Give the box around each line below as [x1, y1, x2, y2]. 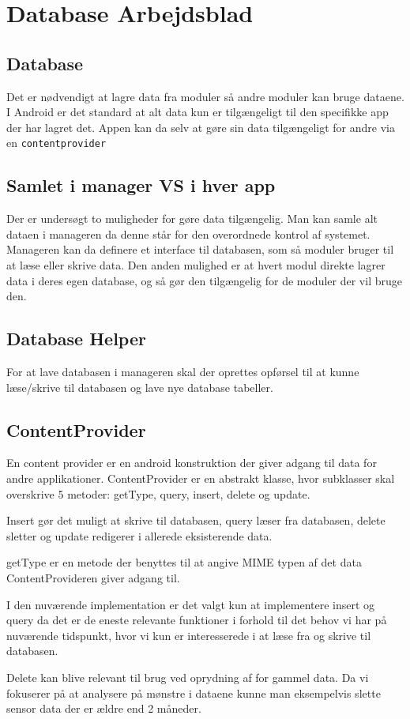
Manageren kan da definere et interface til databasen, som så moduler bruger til [6, 241, 394, 258]
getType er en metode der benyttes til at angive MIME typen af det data [6, 554, 362, 570]
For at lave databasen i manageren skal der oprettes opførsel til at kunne [6, 363, 359, 379]
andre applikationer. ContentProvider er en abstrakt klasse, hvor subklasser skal [6, 469, 395, 486]
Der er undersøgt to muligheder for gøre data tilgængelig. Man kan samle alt [6, 210, 378, 227]
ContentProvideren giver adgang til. [6, 569, 180, 585]
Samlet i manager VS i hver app [6, 173, 276, 198]
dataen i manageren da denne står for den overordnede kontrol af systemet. [6, 225, 371, 242]
